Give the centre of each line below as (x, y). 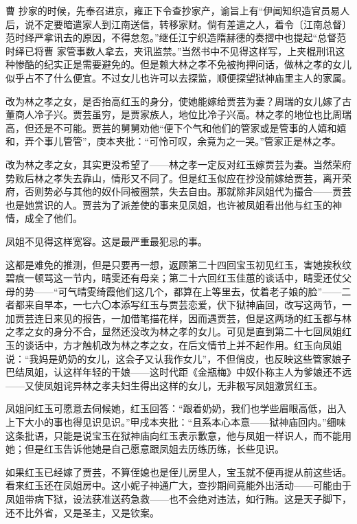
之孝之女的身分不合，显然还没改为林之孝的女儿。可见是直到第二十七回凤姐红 (178, 331)
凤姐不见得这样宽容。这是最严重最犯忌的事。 (106, 241)
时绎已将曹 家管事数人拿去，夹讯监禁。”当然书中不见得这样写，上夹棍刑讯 (171, 50)
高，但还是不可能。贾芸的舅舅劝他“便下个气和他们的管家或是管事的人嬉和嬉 (176, 127)
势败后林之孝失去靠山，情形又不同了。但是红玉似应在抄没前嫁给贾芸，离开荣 (178, 178)
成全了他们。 (53, 218)
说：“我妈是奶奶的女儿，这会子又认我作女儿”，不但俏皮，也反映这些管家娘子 (178, 358)
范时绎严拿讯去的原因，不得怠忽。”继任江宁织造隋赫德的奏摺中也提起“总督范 (176, 37)
